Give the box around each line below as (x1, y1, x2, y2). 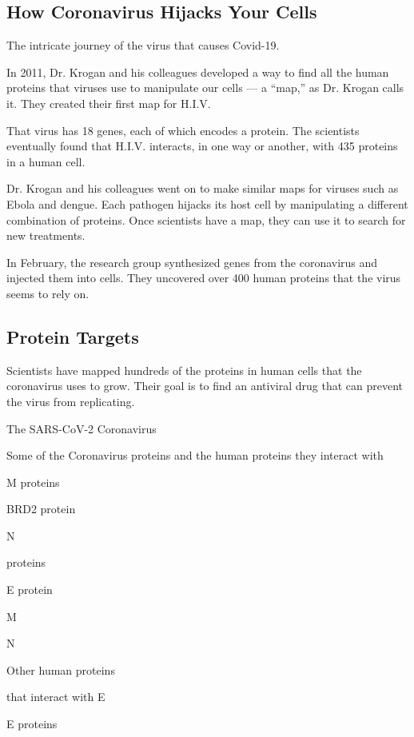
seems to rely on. (6, 285, 90, 301)
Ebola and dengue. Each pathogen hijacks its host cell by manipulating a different (6, 195, 408, 212)
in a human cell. (6, 153, 86, 169)
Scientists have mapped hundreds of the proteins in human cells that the (6, 361, 362, 378)
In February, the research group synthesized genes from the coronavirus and (6, 253, 378, 270)
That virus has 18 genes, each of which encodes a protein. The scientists (6, 122, 360, 138)
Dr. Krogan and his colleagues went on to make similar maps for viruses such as (6, 180, 399, 197)
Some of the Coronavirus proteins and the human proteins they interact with (6, 447, 384, 464)
